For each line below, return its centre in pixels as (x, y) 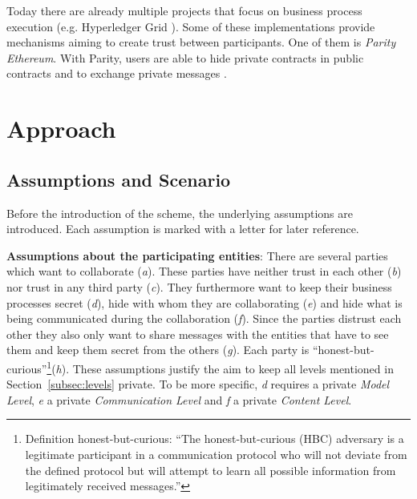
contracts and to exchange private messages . (117, 73)
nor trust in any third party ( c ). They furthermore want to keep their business (199, 286)
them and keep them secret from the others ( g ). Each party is (158, 350)
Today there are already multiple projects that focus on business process (184, 10)
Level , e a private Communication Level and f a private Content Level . (179, 399)
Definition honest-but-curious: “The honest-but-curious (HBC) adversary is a (215, 439)
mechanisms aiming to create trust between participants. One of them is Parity (201, 42)
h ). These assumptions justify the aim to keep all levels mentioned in (225, 368)
